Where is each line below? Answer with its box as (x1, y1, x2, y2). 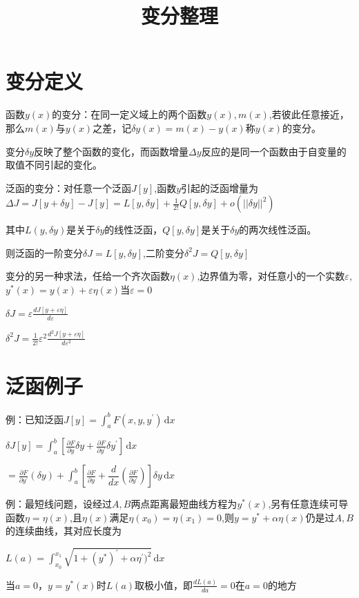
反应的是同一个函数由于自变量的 (201, 144, 347, 158)
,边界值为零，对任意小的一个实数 (197, 269, 345, 283)
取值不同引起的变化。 (6, 157, 102, 172)
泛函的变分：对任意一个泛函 (6, 180, 131, 195)
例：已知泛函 (6, 412, 64, 426)
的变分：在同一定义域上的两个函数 (52, 107, 207, 122)
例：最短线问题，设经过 (6, 496, 112, 511)
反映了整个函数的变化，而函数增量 (34, 144, 189, 158)
